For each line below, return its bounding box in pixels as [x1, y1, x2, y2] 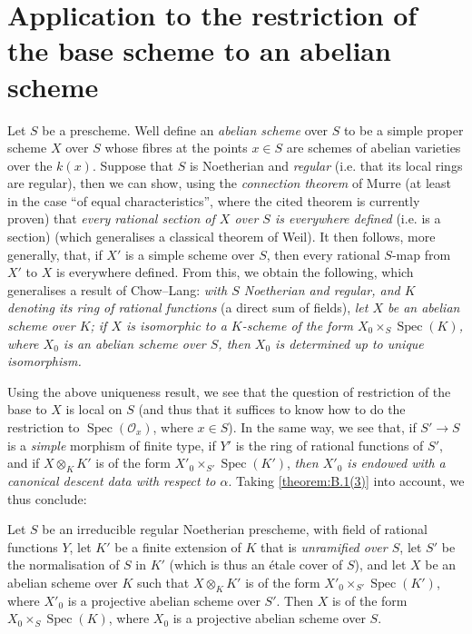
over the [7, 155, 53, 174]
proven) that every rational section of [7, 209, 215, 228]
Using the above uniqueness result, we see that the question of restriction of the [7, 381, 451, 401]
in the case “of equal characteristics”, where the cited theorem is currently [7, 191, 420, 210]
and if [7, 453, 40, 472]
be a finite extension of [114, 537, 241, 556]
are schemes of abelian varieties [286, 138, 461, 157]
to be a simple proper [343, 120, 464, 139]
